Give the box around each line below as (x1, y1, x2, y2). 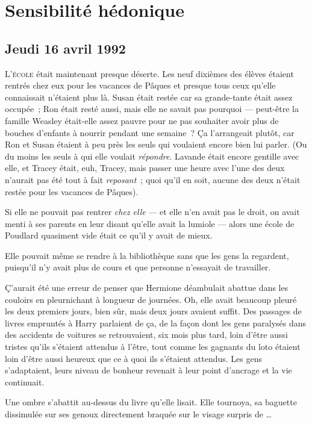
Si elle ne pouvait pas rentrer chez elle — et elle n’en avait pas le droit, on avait (5, 205, 300, 218)
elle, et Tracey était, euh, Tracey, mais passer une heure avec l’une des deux (5, 161, 285, 174)
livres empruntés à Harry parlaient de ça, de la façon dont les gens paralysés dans (5, 316, 307, 329)
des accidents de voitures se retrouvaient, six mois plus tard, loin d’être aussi (5, 328, 288, 341)
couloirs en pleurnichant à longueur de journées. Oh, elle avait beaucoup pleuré (5, 293, 297, 305)
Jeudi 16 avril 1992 (5, 39, 126, 57)
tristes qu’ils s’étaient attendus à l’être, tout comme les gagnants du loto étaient (5, 340, 301, 353)
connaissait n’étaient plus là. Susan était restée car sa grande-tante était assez (5, 90, 293, 103)
